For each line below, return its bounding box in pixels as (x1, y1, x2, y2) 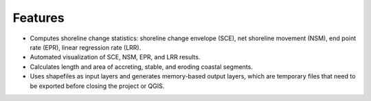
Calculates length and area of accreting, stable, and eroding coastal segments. (30, 62, 254, 71)
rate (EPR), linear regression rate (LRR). (30, 43, 142, 51)
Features (12, 10, 65, 25)
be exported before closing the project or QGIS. (30, 82, 165, 90)
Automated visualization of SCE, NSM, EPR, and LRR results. (30, 53, 201, 61)
